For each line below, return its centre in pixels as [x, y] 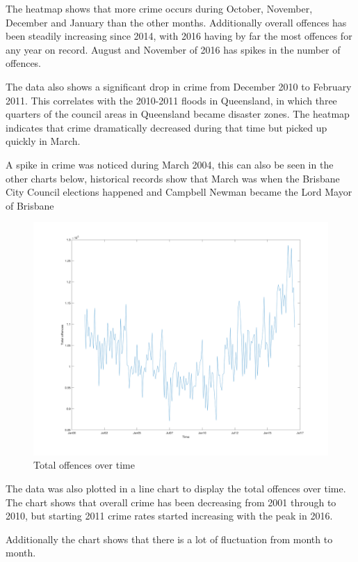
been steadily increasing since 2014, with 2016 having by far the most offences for [179, 36]
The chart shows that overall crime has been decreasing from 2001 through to [171, 502]
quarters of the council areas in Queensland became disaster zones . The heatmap [178, 114]
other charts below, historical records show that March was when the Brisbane [173, 178]
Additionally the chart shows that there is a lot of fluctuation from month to [169, 539]
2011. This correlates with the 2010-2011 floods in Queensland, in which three [171, 100]
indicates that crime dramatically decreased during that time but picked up [166, 127]
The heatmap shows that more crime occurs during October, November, [159, 8]
